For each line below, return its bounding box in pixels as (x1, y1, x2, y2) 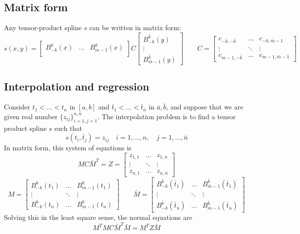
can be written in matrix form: (89, 22, 181, 33)
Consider (4, 102, 30, 112)
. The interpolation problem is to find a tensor (97, 111, 236, 121)
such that (54, 123, 82, 133)
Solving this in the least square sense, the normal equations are (4, 212, 192, 222)
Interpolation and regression (4, 79, 150, 94)
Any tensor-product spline (4, 22, 82, 33)
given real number (4, 111, 58, 121)
